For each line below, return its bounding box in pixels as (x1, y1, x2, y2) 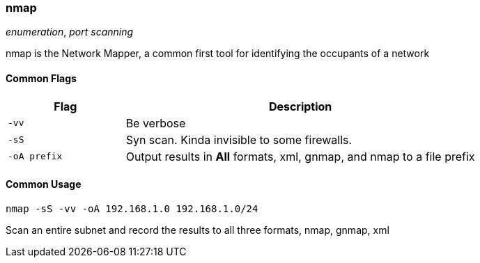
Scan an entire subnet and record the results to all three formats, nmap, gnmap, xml (6, 223, 389, 236)
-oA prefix (8, 151, 63, 162)
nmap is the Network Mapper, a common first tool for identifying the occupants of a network (6, 47, 430, 60)
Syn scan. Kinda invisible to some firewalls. (125, 132, 353, 147)
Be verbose (125, 115, 186, 130)
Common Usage (6, 178, 82, 191)
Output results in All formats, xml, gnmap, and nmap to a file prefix (125, 149, 475, 164)
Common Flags (6, 72, 77, 84)
